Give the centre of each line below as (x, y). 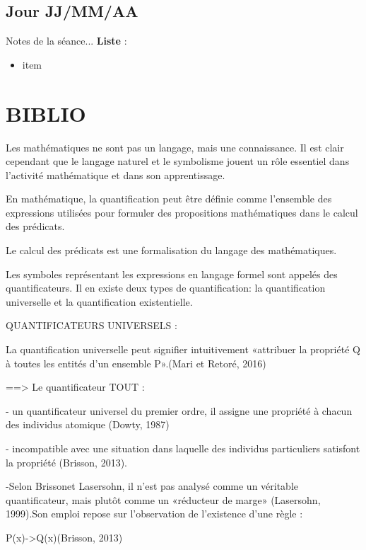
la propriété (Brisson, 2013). (66, 462)
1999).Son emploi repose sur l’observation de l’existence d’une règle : (154, 514)
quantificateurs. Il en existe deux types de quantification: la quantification (166, 288)
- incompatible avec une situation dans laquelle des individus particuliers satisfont (183, 448)
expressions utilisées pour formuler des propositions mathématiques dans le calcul (182, 212)
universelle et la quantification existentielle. (99, 301)
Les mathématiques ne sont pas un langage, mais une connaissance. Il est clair (175, 147)
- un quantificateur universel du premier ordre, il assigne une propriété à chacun (179, 410)
